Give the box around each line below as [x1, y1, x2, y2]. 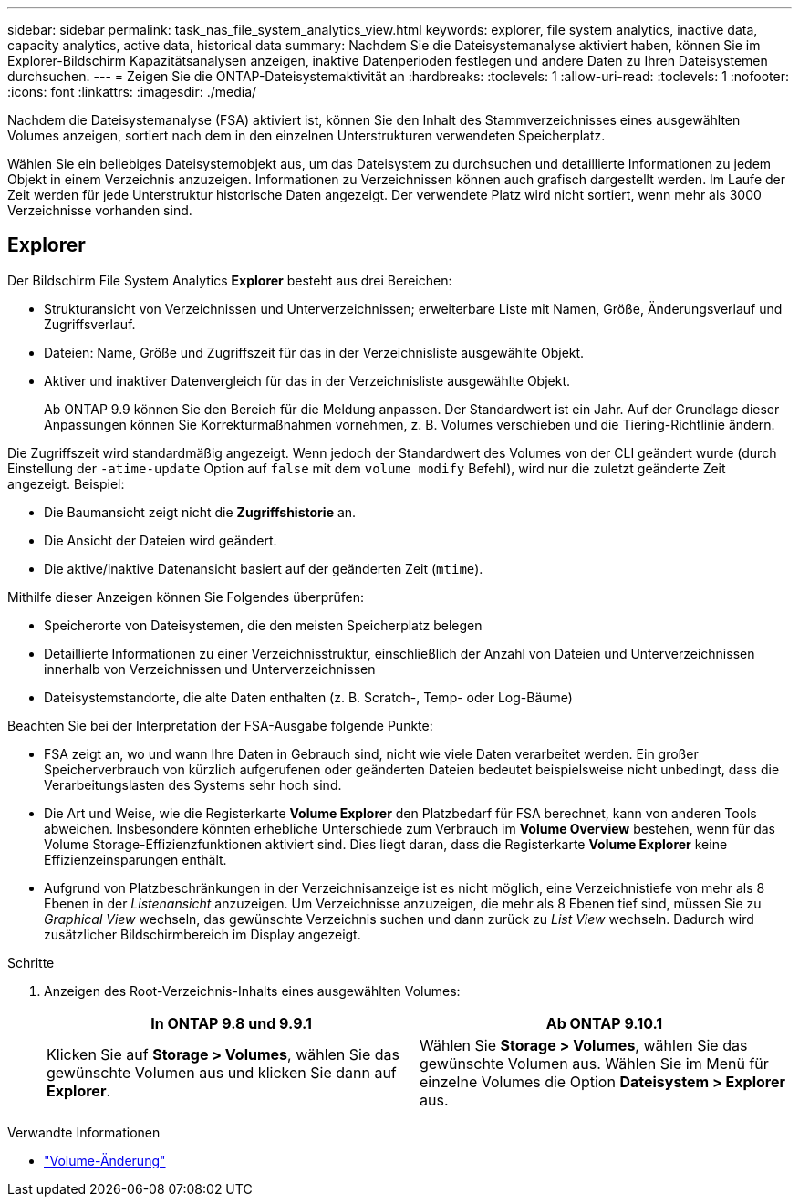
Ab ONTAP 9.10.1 [545, 1013, 663, 1033]
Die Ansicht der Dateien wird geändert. [44, 532, 277, 548]
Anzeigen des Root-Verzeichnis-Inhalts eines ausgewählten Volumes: [44, 982, 461, 999]
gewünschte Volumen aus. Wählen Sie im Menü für [420, 1053, 769, 1073]
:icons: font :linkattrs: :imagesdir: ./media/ [7, 84, 257, 99]
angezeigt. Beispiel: [7, 475, 125, 492]
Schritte [7, 954, 55, 970]
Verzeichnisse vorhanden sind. [7, 202, 192, 218]
